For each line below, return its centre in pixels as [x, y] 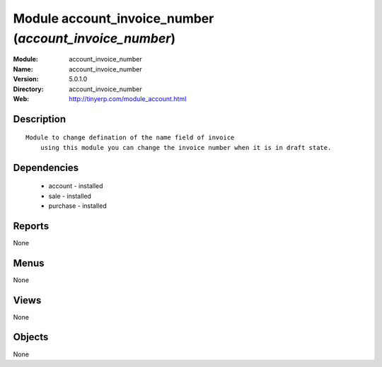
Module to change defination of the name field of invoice [130, 138]
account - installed [76, 186]
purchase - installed [77, 206]
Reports [31, 226]
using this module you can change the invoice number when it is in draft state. [186, 147]
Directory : [28, 89]
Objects [31, 337]
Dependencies [46, 167]
